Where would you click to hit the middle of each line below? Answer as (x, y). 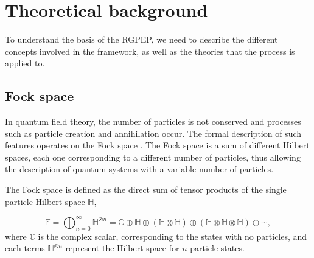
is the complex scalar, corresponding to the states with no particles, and (173, 236)
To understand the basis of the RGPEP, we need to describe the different (141, 39)
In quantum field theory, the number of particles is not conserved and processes (153, 121)
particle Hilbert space (45, 201)
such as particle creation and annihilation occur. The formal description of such (153, 133)
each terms (25, 248)
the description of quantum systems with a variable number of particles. (139, 169)
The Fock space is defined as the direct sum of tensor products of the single (146, 190)
